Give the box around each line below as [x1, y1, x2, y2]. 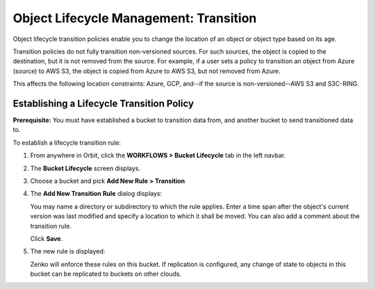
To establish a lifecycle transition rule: [12, 138, 122, 147]
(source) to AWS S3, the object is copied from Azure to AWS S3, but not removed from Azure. [12, 67, 281, 75]
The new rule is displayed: [30, 247, 106, 256]
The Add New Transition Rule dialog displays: [30, 190, 162, 198]
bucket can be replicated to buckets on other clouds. [30, 270, 182, 278]
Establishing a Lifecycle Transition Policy [12, 97, 194, 109]
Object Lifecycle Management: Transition [12, 10, 257, 26]
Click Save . [30, 234, 63, 242]
